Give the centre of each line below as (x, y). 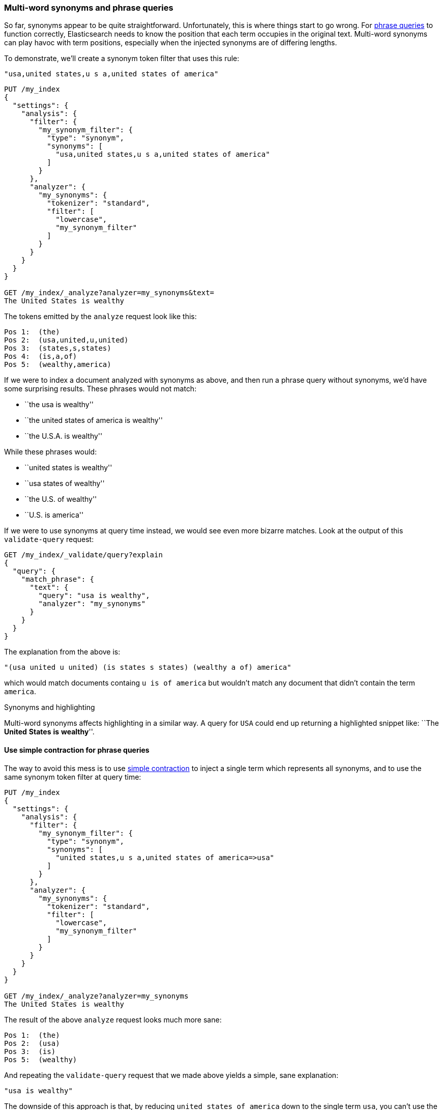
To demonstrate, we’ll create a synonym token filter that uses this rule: (122, 59)
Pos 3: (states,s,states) (58, 348)
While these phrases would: (51, 452)
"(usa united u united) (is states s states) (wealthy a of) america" (148, 667)
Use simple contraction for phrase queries (77, 750)
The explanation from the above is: (62, 652)
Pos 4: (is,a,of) (41, 357)
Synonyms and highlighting (50, 707)
